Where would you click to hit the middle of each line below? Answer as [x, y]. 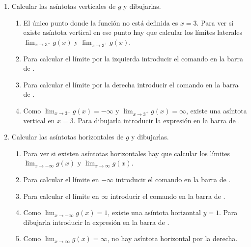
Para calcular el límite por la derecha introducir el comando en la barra [131, 84]
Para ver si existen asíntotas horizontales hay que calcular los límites [127, 153]
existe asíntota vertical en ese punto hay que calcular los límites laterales [133, 32]
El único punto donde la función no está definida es [101, 22]
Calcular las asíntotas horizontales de [68, 137]
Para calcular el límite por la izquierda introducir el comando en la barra [133, 58]
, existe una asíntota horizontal [154, 212]
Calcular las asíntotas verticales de [64, 6]
